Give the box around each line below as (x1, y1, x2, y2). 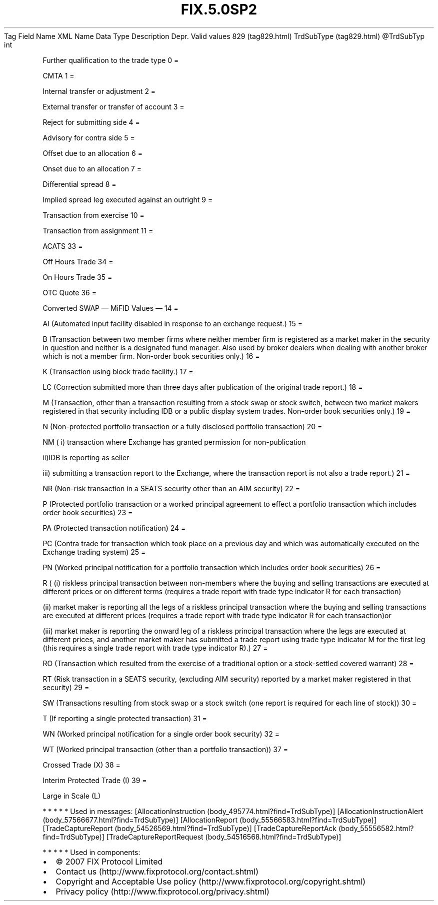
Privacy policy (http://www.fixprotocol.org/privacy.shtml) (55, 886, 269, 897)
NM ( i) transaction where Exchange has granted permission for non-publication (42, 437, 306, 446)
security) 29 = (42, 683, 89, 692)
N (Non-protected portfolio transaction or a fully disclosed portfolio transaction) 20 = (42, 422, 322, 431)
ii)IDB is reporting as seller (42, 453, 129, 462)
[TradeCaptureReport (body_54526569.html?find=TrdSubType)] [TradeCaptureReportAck (42, 824, 337, 833)
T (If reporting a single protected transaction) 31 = (42, 714, 207, 723)
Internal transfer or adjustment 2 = (42, 86, 156, 95)
